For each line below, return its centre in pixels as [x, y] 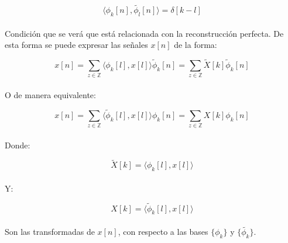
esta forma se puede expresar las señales [76, 45]
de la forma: [196, 45]
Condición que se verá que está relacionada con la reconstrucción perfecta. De [144, 33]
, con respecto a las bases [163, 232]
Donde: [18, 145]
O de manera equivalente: [50, 94]
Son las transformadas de [50, 232]
